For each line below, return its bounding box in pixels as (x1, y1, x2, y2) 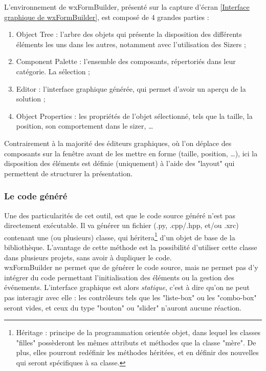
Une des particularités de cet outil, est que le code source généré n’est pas (4, 210, 236, 220)
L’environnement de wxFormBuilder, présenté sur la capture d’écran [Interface (4, 2, 250, 12)
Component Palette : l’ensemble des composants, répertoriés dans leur (16, 56, 236, 67)
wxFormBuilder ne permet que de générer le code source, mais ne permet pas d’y (4, 262, 258, 273)
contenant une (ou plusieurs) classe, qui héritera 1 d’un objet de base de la (4, 230, 235, 242)
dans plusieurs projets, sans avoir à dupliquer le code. (4, 252, 172, 262)
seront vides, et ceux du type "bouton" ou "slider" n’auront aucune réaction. (4, 302, 241, 313)
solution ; (16, 93, 46, 104)
